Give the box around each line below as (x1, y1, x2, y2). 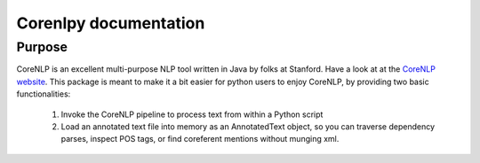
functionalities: (16, 89, 71, 99)
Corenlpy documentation (16, 13, 205, 33)
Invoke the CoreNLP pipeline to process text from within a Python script (60, 109, 324, 120)
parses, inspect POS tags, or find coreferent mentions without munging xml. (60, 134, 340, 144)
